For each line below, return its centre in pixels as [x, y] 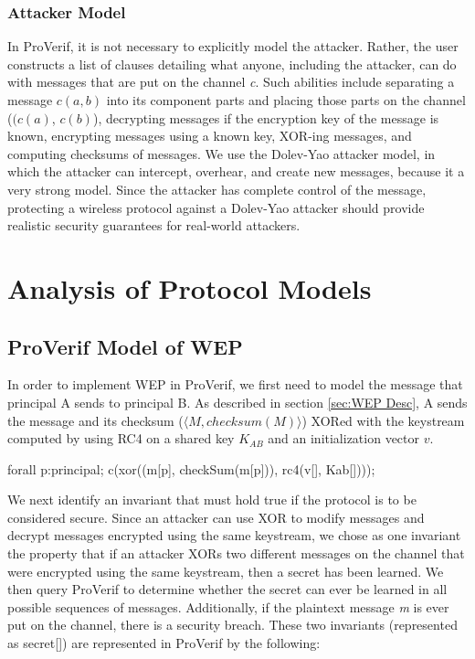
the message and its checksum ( [95, 420]
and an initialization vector [344, 438]
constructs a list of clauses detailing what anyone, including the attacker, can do [232, 64]
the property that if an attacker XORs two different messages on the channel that [236, 553]
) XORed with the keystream [383, 420]
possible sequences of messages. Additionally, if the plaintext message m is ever [228, 606]
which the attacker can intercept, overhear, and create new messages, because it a [236, 171]
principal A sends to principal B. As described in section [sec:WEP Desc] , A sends [237, 402]
